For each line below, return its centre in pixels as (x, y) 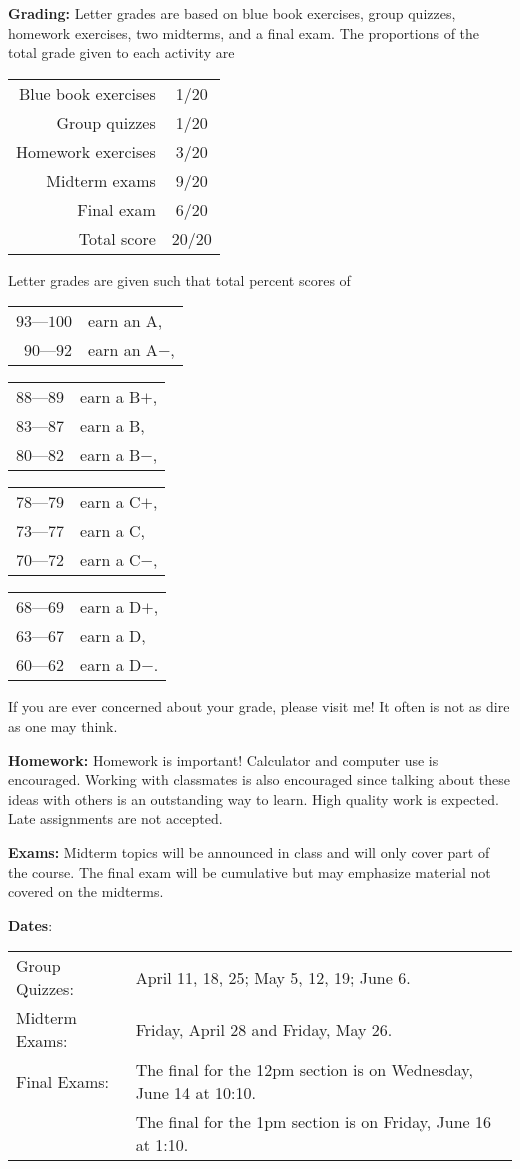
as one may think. (63, 725)
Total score (117, 238)
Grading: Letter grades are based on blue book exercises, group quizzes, (232, 13)
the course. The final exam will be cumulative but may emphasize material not (249, 871)
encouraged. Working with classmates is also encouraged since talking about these (259, 779)
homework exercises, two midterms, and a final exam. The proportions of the (244, 32)
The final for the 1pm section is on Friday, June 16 (313, 1122)
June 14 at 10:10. (195, 1093)
